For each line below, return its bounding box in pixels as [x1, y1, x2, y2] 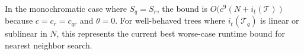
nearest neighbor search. [5, 39, 92, 51]
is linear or [260, 14, 299, 27]
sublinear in [5, 27, 47, 40]
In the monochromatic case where [5, 2, 127, 14]
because [5, 14, 33, 27]
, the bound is [156, 2, 207, 14]
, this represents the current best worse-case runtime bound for [56, 27, 285, 40]
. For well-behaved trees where [115, 14, 226, 27]
